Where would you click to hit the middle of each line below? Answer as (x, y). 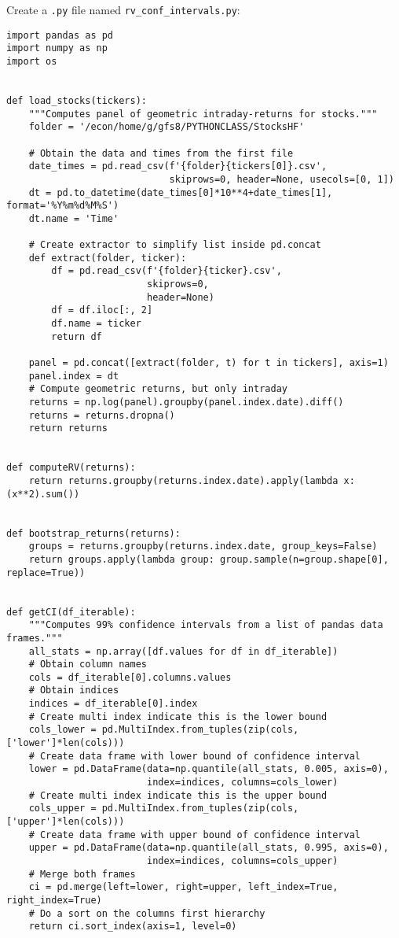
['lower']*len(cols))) (66, 743)
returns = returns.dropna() (102, 415)
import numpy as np (57, 48)
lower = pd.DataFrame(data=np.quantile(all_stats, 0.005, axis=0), (209, 769)
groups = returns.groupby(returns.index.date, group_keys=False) (203, 547)
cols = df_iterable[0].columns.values (130, 677)
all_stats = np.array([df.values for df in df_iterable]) (183, 651)
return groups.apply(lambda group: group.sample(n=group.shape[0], (209, 559)
